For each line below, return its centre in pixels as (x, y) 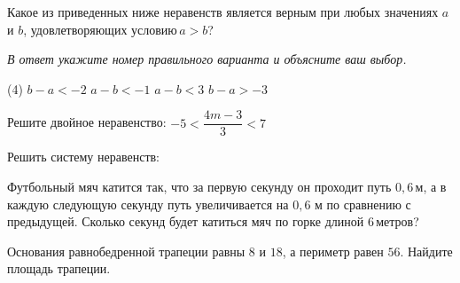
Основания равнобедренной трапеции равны (126, 251)
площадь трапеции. (59, 268)
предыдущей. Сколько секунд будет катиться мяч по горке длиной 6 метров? (213, 221)
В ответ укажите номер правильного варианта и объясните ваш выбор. (207, 59)
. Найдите (426, 251)
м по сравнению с (363, 204)
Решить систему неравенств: (84, 157)
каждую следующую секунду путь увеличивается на (148, 204)
